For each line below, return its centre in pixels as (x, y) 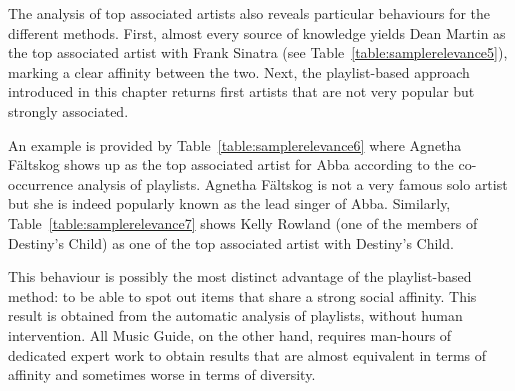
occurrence (41, 183)
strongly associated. (68, 110)
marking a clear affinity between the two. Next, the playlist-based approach (239, 71)
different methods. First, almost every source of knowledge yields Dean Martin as (257, 32)
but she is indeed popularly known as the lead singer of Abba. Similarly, (229, 203)
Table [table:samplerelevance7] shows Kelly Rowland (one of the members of (243, 222)
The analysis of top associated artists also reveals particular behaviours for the (249, 13)
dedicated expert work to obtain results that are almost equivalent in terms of (247, 354)
